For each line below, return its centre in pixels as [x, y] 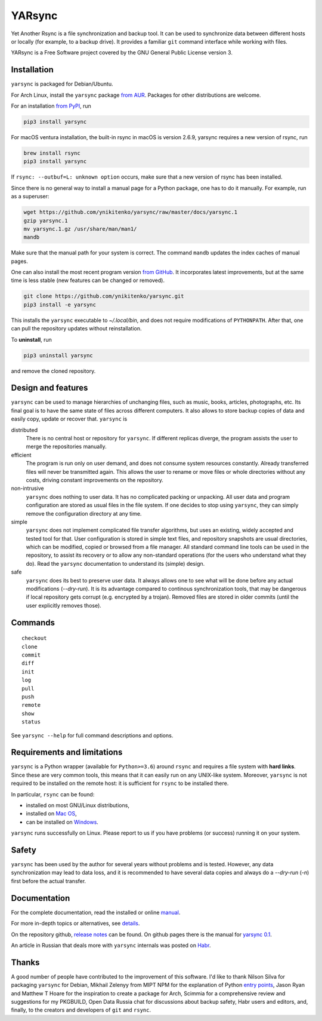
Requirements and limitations [67, 752]
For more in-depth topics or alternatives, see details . [75, 924]
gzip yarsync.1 [46, 220]
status [31, 722]
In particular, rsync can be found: [53, 794]
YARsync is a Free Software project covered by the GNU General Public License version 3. [122, 53]
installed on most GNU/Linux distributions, [78, 805]
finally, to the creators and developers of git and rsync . [81, 1010]
